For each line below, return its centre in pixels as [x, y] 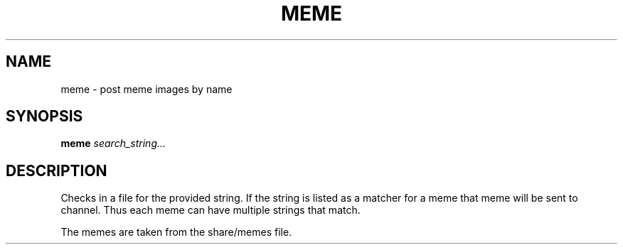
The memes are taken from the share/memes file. [176, 232]
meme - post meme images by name [147, 89]
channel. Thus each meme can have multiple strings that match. [211, 210]
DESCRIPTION [57, 170]
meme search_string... [113, 143]
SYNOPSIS [44, 116]
